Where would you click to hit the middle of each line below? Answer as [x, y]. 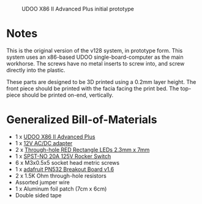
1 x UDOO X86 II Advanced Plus [55, 137]
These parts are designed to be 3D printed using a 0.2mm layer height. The [101, 81]
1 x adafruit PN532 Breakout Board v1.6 [65, 169]
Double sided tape [38, 195]
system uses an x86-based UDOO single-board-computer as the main [95, 57]
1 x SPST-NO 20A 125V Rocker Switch [63, 156]
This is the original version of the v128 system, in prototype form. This [95, 50]
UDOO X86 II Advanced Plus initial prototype [78, 9]
